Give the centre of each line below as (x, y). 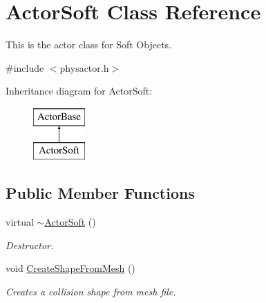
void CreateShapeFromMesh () (70, 268)
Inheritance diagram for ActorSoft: (79, 91)
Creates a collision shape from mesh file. (91, 292)
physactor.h (84, 67)
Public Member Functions (100, 193)
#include (25, 67)
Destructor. (30, 245)
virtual (20, 222)
